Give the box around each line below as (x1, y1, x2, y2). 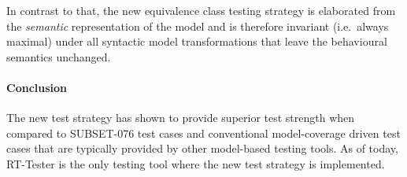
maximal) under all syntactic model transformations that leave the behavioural (6, 33, 387, 50)
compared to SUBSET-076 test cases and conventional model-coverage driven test (6, 124, 401, 141)
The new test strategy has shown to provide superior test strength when (6, 109, 355, 126)
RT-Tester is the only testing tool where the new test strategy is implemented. (6, 155, 385, 171)
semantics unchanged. (6, 48, 111, 65)
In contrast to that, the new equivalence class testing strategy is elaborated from (6, 2, 396, 18)
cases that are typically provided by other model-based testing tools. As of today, (6, 140, 398, 157)
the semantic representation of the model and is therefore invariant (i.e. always (6, 17, 389, 34)
